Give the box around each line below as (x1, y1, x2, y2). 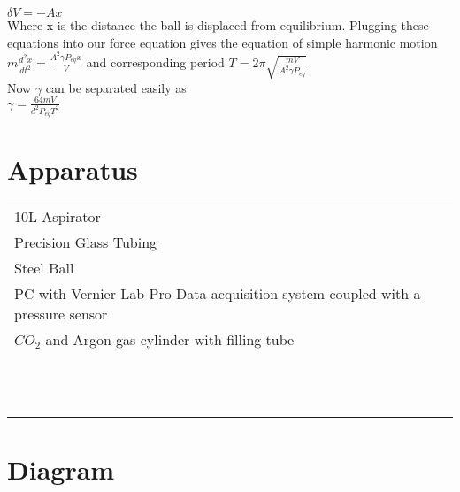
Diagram (7, 451, 115, 488)
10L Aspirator (14, 206, 101, 227)
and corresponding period (86, 53, 225, 72)
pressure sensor (14, 304, 108, 325)
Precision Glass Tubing (14, 232, 157, 253)
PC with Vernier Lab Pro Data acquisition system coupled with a (14, 283, 421, 304)
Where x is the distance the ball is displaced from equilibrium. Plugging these (7, 16, 429, 34)
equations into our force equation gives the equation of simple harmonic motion (7, 33, 438, 51)
